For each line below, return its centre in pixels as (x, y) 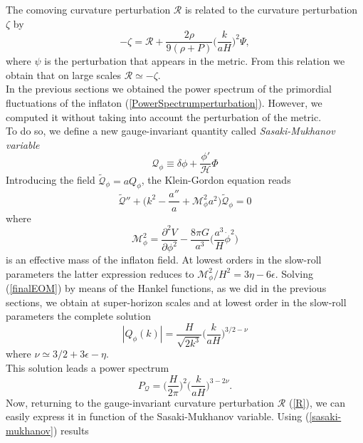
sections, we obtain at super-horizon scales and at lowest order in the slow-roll (176, 302)
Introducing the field (51, 180)
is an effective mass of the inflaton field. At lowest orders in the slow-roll (164, 260)
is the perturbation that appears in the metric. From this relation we (195, 61)
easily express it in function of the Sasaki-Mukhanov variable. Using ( (158, 416)
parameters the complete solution (78, 316)
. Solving (294, 273)
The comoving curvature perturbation (88, 9)
